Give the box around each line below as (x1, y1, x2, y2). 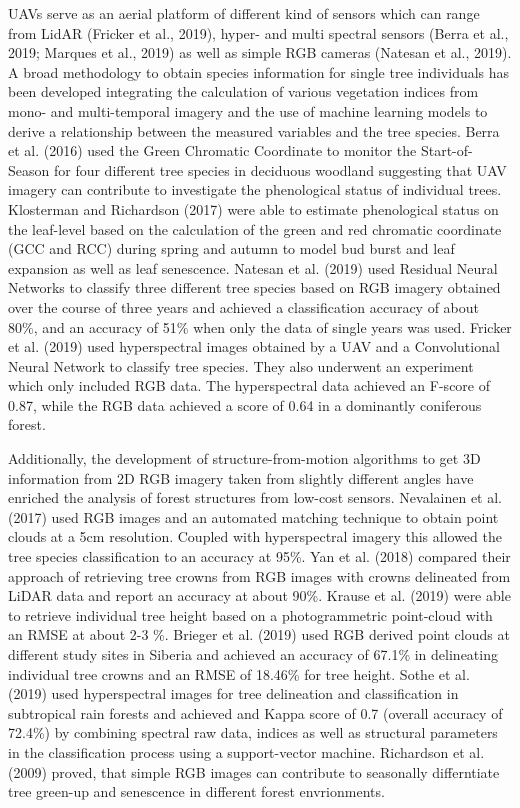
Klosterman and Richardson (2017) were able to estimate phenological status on (8, 198, 499, 219)
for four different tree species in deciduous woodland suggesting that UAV (53, 159, 507, 180)
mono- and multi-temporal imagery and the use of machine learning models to (8, 100, 488, 121)
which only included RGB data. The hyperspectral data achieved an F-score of (8, 375, 491, 396)
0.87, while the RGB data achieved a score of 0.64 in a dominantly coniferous (8, 394, 482, 415)
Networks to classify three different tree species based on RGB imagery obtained (8, 277, 501, 298)
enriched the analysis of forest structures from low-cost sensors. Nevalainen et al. (8, 487, 502, 508)
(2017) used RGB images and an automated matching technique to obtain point (8, 506, 499, 527)
